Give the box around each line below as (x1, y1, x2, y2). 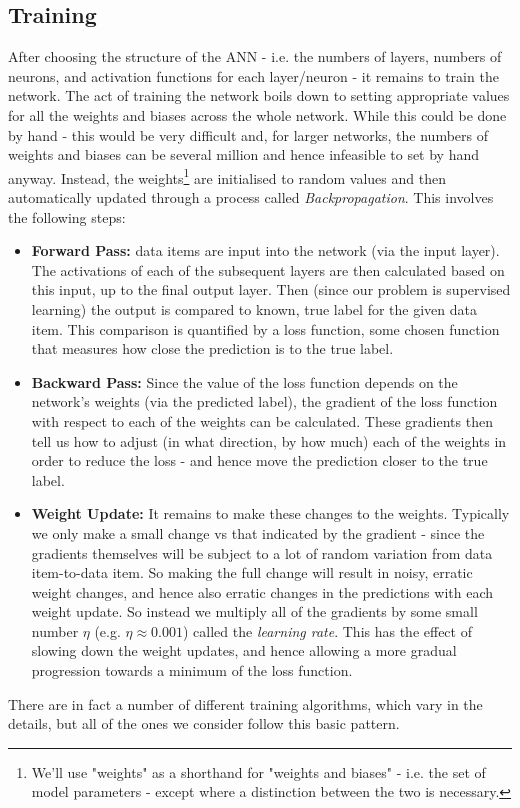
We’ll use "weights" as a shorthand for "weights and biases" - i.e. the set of (31, 761, 486, 782)
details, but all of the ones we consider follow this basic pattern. (8, 713, 400, 734)
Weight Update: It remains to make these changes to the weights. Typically (31, 503, 510, 524)
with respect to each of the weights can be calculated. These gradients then (31, 410, 493, 431)
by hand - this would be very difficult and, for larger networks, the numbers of (8, 124, 488, 145)
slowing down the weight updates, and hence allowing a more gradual (31, 640, 457, 661)
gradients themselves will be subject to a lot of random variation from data (31, 542, 493, 563)
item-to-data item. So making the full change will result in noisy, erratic (31, 562, 473, 583)
